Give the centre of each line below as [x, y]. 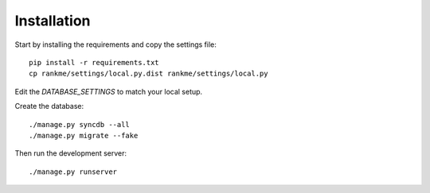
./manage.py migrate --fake [84, 135]
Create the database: [49, 106]
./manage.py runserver [73, 172]
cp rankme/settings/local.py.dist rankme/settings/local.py [149, 74]
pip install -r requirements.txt [94, 62]
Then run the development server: [71, 153]
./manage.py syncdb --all [80, 124]
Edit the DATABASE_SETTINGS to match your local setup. [109, 91]
